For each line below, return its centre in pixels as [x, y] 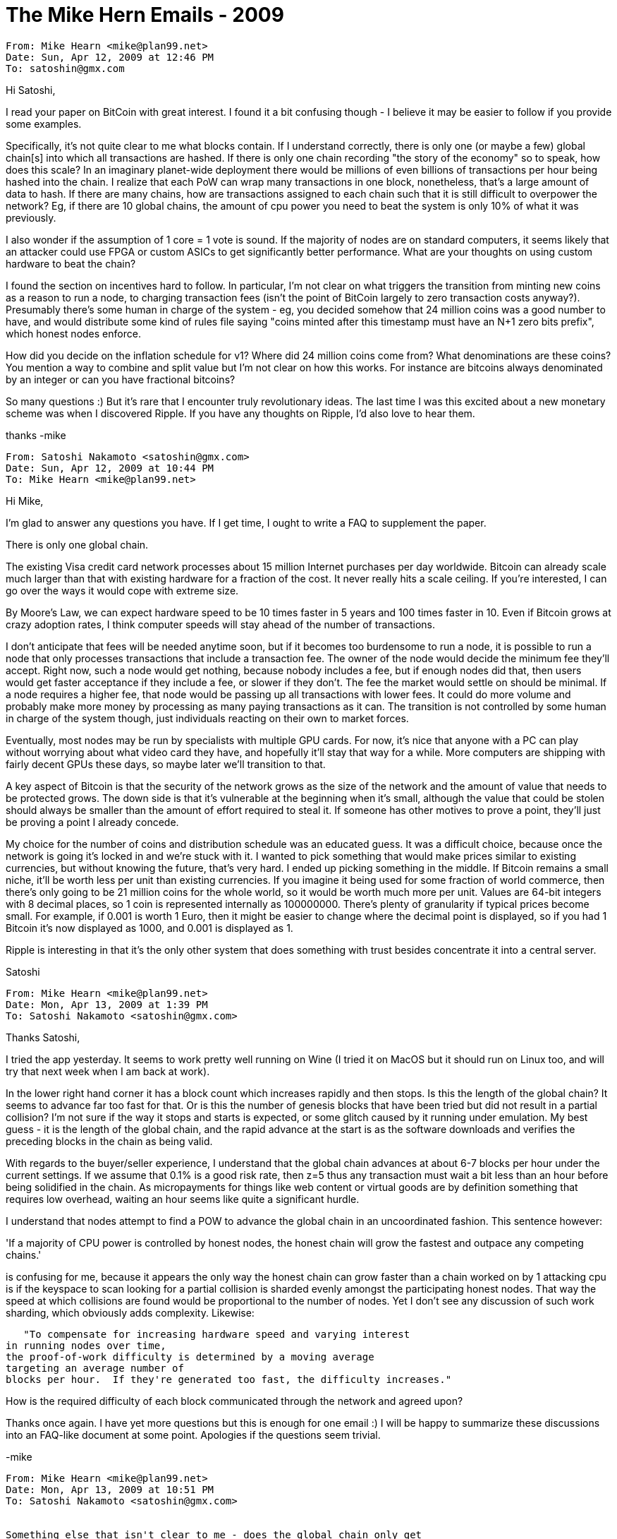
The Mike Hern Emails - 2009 [145, 15]
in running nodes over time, [86, 1345]
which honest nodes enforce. [73, 333]
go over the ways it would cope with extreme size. [122, 590]
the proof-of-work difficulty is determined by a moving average [190, 1357]
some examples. [44, 124]
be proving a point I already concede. [92, 822]
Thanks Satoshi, [43, 1037]
